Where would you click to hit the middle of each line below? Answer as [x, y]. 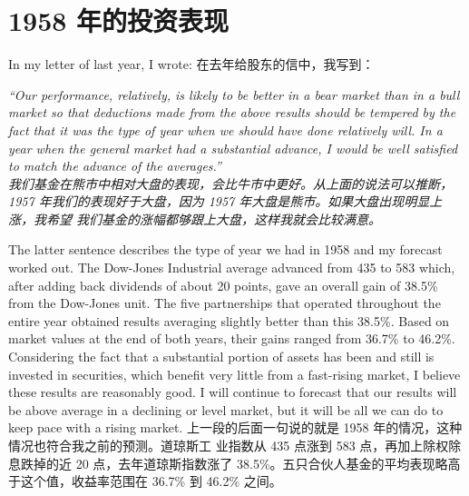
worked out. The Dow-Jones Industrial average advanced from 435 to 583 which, [232, 268]
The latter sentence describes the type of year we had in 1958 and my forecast [225, 249]
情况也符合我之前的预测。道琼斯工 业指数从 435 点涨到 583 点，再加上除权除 [235, 445]
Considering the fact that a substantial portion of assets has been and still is [221, 357]
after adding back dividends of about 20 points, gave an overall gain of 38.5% [223, 285]
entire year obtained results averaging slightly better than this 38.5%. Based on [229, 320]
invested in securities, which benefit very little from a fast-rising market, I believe [234, 374]
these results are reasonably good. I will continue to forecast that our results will [233, 392]
